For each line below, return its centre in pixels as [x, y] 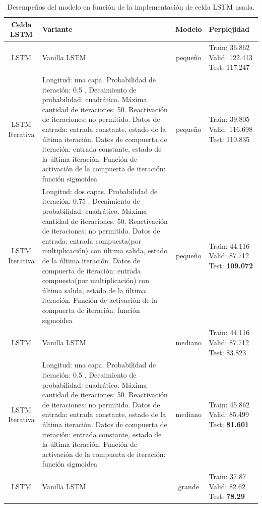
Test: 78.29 [227, 496]
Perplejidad [229, 29]
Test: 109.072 [231, 265]
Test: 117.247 [229, 67]
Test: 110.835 [229, 139]
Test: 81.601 [229, 424]
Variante [57, 29]
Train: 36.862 [229, 47]
